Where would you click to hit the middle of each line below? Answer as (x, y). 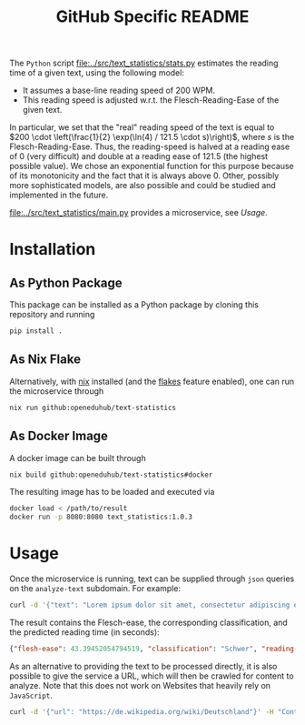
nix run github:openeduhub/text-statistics (93, 408)
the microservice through (57, 391)
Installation (53, 250)
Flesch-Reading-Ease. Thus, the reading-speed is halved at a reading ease (150, 146)
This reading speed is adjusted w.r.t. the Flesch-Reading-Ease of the (151, 100)
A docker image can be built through (78, 458)
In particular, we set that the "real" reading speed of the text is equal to (142, 127)
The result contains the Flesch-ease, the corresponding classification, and (148, 622)
